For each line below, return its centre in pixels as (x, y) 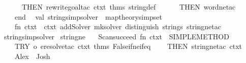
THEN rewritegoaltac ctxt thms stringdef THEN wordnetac (129, 7)
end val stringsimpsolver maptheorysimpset (88, 16)
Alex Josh (32, 56)
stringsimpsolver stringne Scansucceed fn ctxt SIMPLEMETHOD (116, 36)
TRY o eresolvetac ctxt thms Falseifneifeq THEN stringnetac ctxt (128, 46)
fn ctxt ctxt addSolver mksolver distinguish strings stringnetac (118, 26)
